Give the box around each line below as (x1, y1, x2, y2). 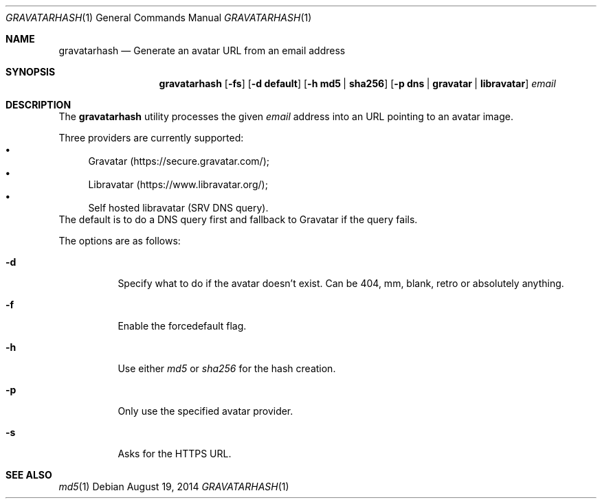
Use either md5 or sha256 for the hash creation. (118, 363, 336, 374)
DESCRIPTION (5, 99, 71, 111)
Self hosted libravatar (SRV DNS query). (88, 202, 269, 214)
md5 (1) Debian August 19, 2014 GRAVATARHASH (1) (58, 481, 289, 492)
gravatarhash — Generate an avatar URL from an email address (58, 45, 346, 56)
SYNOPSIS (5, 66, 56, 78)
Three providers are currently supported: (58, 132, 244, 144)
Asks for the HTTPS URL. (118, 448, 232, 459)
